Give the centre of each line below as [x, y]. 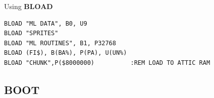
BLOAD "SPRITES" [31, 33]
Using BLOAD [29, 6]
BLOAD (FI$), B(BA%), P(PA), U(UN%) [66, 53]
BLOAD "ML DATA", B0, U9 [46, 23]
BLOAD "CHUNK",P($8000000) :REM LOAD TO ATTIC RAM [107, 63]
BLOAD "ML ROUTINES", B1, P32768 [60, 43]
